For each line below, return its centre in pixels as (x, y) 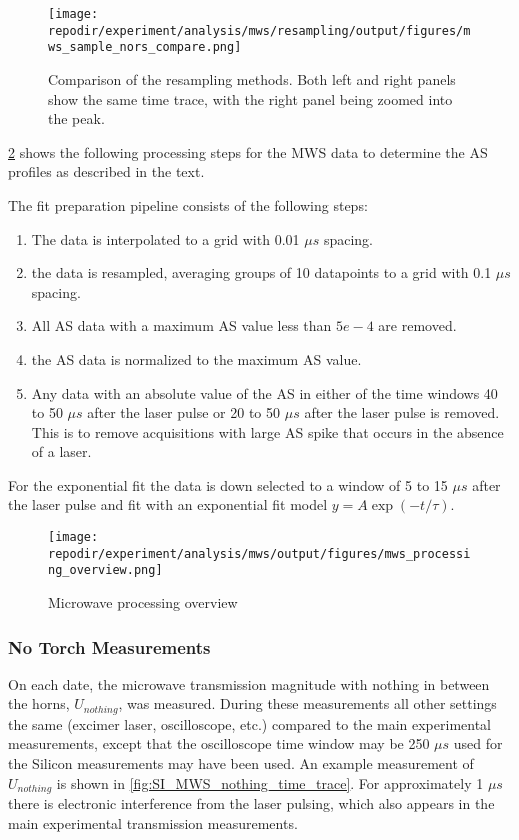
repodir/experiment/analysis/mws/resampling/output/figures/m (259, 30)
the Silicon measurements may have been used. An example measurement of (241, 763)
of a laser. (61, 451)
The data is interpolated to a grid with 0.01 (165, 238)
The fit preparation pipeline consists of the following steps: (188, 204)
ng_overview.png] (105, 570)
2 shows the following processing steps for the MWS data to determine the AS (248, 151)
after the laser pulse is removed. (402, 412)
